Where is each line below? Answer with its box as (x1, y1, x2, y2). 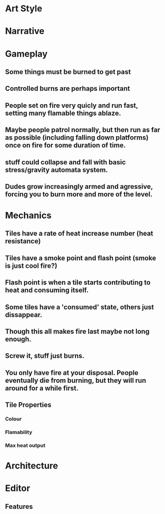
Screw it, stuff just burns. (5, 352, 85, 360)
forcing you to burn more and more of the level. (5, 190, 153, 198)
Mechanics (5, 210, 52, 221)
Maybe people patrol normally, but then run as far (5, 126, 161, 134)
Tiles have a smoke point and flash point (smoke (5, 254, 156, 262)
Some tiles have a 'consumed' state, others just (5, 303, 154, 311)
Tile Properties (5, 401, 52, 409)
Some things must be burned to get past (5, 68, 131, 76)
